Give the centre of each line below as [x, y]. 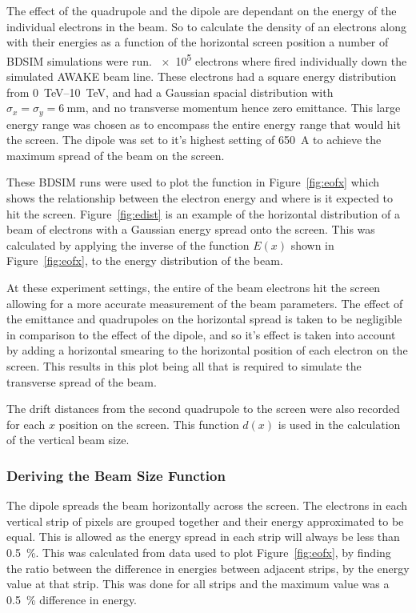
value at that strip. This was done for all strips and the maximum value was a [198, 584]
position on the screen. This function [149, 424]
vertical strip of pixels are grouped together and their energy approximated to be [205, 521]
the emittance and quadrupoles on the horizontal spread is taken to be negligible [204, 319]
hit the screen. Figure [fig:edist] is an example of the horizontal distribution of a [203, 213]
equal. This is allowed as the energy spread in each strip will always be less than [203, 537]
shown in [312, 244]
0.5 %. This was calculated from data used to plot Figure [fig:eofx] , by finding [199, 552]
